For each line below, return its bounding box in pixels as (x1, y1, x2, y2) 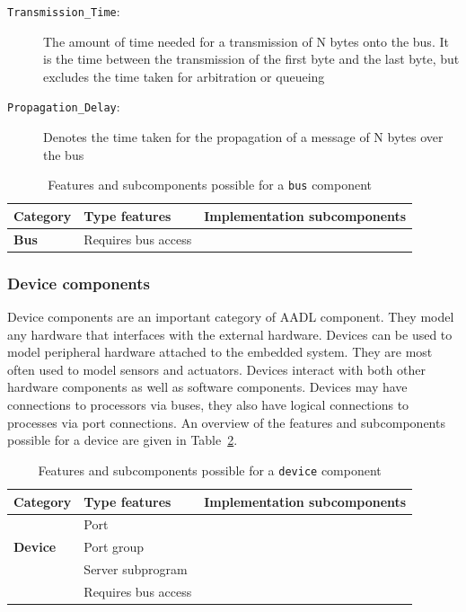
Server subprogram (84, 560, 188, 579)
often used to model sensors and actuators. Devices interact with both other (7, 359, 426, 378)
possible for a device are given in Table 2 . (7, 430, 238, 449)
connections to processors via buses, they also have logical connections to (7, 395, 409, 414)
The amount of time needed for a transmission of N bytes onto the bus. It (43, 31, 449, 50)
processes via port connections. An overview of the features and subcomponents (7, 412, 445, 431)
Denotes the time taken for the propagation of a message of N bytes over (43, 128, 444, 146)
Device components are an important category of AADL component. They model (7, 307, 454, 326)
